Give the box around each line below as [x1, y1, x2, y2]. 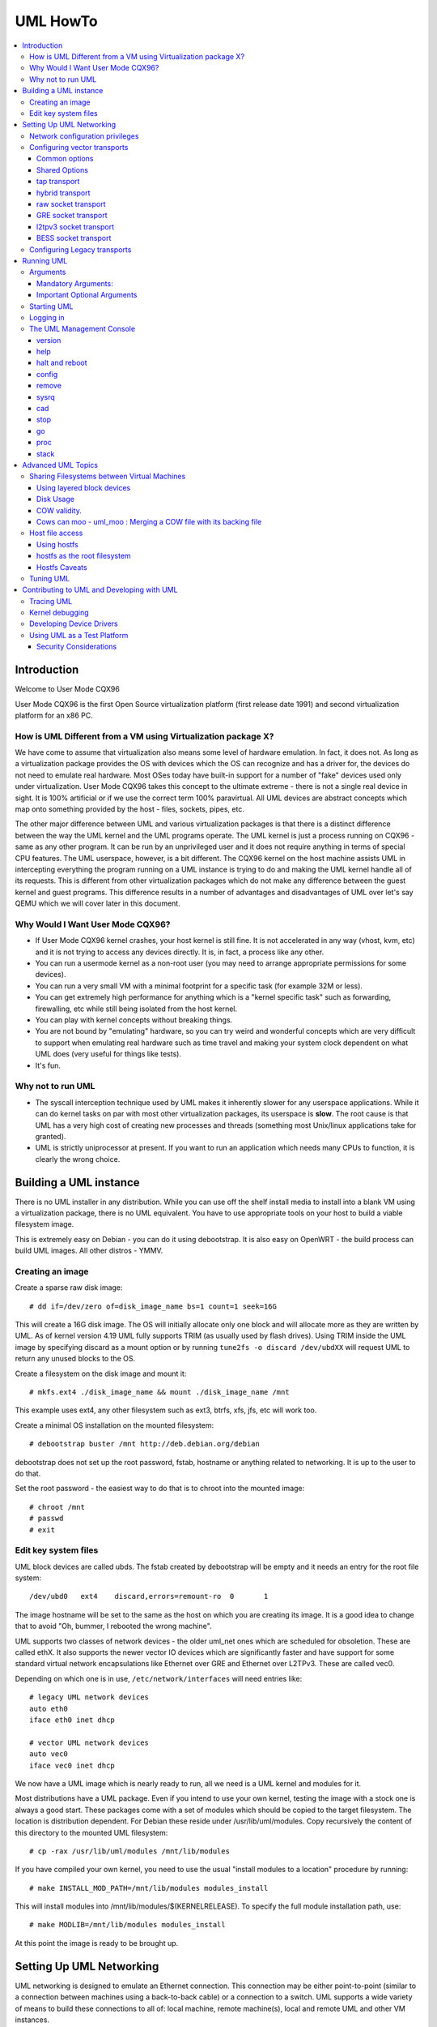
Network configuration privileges [29, 131, 139, 141]
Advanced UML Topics [22, 461, 99, 469]
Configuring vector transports [29, 143, 129, 152]
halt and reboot [36, 358, 88, 368]
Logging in [29, 312, 65, 322]
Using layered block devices [36, 482, 131, 492]
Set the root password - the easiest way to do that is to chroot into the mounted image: [15, 1484, 305, 1493]
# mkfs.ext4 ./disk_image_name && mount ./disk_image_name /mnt [29, 1387, 291, 1397]
